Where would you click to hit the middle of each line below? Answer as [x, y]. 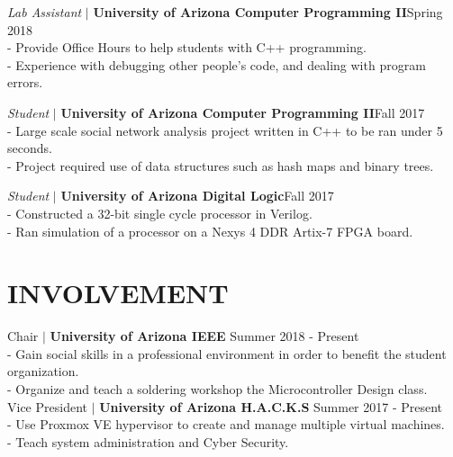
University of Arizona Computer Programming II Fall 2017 [243, 112]
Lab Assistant [45, 12]
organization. [43, 371]
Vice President [47, 406]
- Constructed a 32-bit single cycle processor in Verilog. [160, 213]
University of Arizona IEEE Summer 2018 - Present [204, 336]
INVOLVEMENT [118, 293]
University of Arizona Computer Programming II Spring [268, 12]
